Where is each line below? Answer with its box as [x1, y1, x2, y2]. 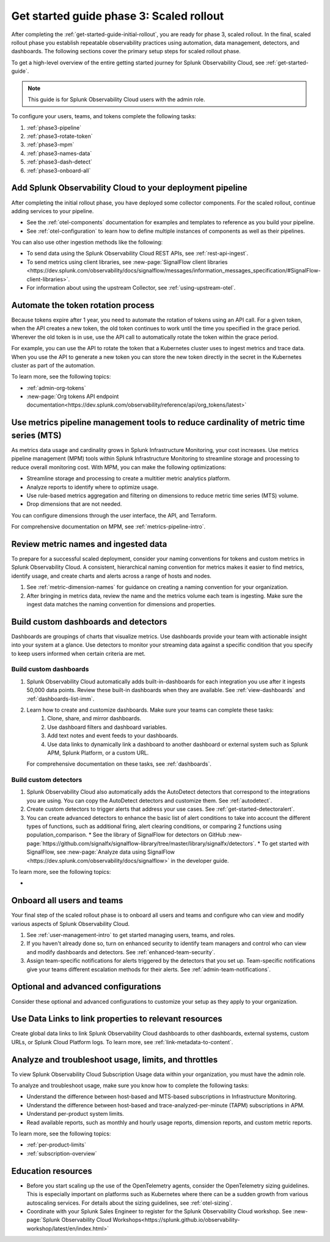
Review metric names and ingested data [11, 539, 167, 549]
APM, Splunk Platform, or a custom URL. [47, 749, 149, 756]
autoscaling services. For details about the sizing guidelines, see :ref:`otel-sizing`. [26, 1199, 233, 1206]
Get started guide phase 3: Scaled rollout [11, 9, 224, 23]
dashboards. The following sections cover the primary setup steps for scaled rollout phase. [11, 48, 241, 55]
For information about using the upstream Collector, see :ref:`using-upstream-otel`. [26, 284, 236, 292]
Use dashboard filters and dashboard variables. [47, 723, 167, 731]
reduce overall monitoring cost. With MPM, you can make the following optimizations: [11, 463, 227, 471]
